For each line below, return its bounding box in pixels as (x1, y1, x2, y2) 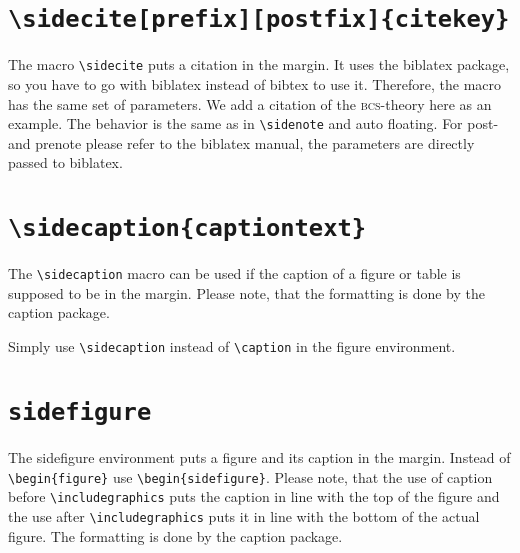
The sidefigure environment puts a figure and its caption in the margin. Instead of (8, 446, 511, 467)
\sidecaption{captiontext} (8, 214, 367, 243)
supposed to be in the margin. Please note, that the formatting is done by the (8, 282, 485, 303)
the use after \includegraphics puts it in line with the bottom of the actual (8, 505, 480, 526)
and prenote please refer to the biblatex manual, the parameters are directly (8, 132, 475, 153)
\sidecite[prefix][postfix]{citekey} (8, 5, 510, 34)
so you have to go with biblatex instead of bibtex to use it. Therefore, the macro (8, 73, 502, 94)
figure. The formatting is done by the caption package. (8, 525, 343, 546)
